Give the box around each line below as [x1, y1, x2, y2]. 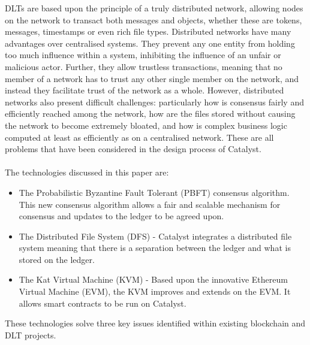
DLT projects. [5, 328, 56, 341]
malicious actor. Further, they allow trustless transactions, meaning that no [5, 60, 282, 72]
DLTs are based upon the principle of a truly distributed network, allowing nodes [5, 2, 303, 14]
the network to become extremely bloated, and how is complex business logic [5, 119, 287, 131]
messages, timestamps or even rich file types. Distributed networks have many [5, 25, 291, 38]
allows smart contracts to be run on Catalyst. [19, 296, 186, 309]
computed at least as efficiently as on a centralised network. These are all [5, 131, 274, 143]
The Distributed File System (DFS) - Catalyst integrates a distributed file [19, 229, 292, 242]
